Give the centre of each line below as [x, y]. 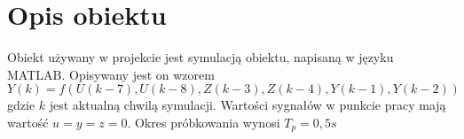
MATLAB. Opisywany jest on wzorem [111, 74]
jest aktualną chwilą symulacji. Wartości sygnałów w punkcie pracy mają [248, 105]
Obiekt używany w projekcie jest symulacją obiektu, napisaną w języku [201, 57]
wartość [28, 122]
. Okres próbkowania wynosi [204, 122]
